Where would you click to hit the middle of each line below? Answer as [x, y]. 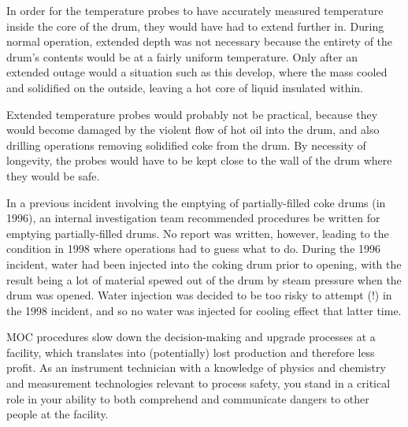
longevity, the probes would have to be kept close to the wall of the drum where [199, 160]
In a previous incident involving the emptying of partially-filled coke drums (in [196, 202]
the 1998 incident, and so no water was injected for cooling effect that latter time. [204, 310]
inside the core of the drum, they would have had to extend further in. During [195, 26]
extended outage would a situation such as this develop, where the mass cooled [197, 72]
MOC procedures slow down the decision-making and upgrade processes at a [191, 337]
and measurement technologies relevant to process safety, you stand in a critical [198, 383]
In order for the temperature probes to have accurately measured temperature [195, 10]
